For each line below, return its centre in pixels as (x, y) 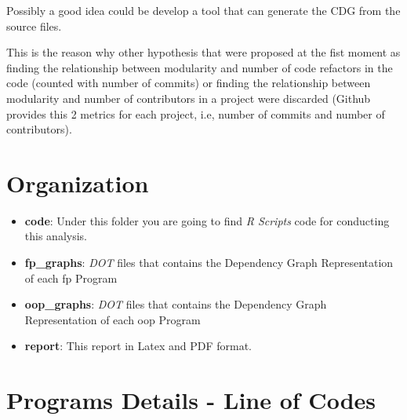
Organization (78, 183)
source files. (34, 26)
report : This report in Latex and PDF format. (138, 346)
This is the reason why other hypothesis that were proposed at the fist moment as (203, 52)
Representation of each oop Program (113, 319)
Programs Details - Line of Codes (191, 400)
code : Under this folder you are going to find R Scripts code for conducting (207, 220)
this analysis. (56, 236)
